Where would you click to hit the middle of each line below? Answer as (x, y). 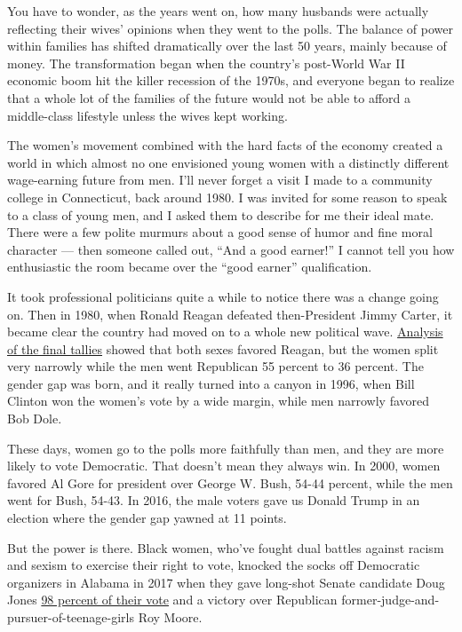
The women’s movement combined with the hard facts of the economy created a (225, 145)
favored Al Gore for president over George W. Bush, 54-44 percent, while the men (230, 482)
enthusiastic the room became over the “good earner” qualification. (190, 267)
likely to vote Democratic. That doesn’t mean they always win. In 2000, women (224, 466)
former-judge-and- (390, 600)
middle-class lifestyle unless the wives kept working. (147, 115)
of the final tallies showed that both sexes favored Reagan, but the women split (223, 348)
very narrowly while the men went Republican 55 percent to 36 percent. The (215, 366)
